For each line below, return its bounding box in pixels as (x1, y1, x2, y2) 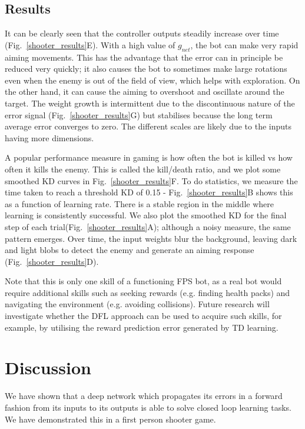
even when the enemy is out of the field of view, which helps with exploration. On (5, 74, 300, 86)
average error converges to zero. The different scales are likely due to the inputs (5, 120, 292, 132)
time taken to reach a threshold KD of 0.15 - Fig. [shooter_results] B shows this (5, 186, 293, 198)
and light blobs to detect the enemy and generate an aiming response (5, 244, 254, 256)
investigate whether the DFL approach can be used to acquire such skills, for (5, 310, 282, 322)
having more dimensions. (5, 131, 94, 144)
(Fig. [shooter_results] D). (5, 255, 99, 267)
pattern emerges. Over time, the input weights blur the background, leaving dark (5, 232, 297, 244)
